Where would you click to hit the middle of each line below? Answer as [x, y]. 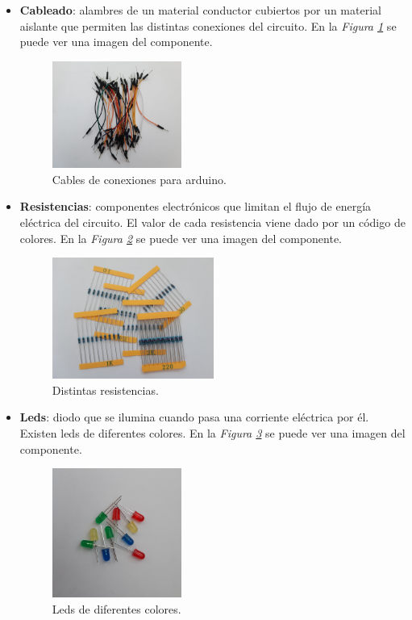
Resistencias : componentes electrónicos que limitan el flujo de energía [196, 206]
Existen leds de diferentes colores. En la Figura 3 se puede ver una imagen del [212, 433]
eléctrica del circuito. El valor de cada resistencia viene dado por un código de [212, 222]
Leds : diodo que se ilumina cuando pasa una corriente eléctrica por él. [194, 417]
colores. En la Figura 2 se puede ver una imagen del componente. [181, 238]
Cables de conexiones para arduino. [139, 179]
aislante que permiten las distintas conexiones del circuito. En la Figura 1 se [208, 25]
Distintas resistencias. [105, 390]
